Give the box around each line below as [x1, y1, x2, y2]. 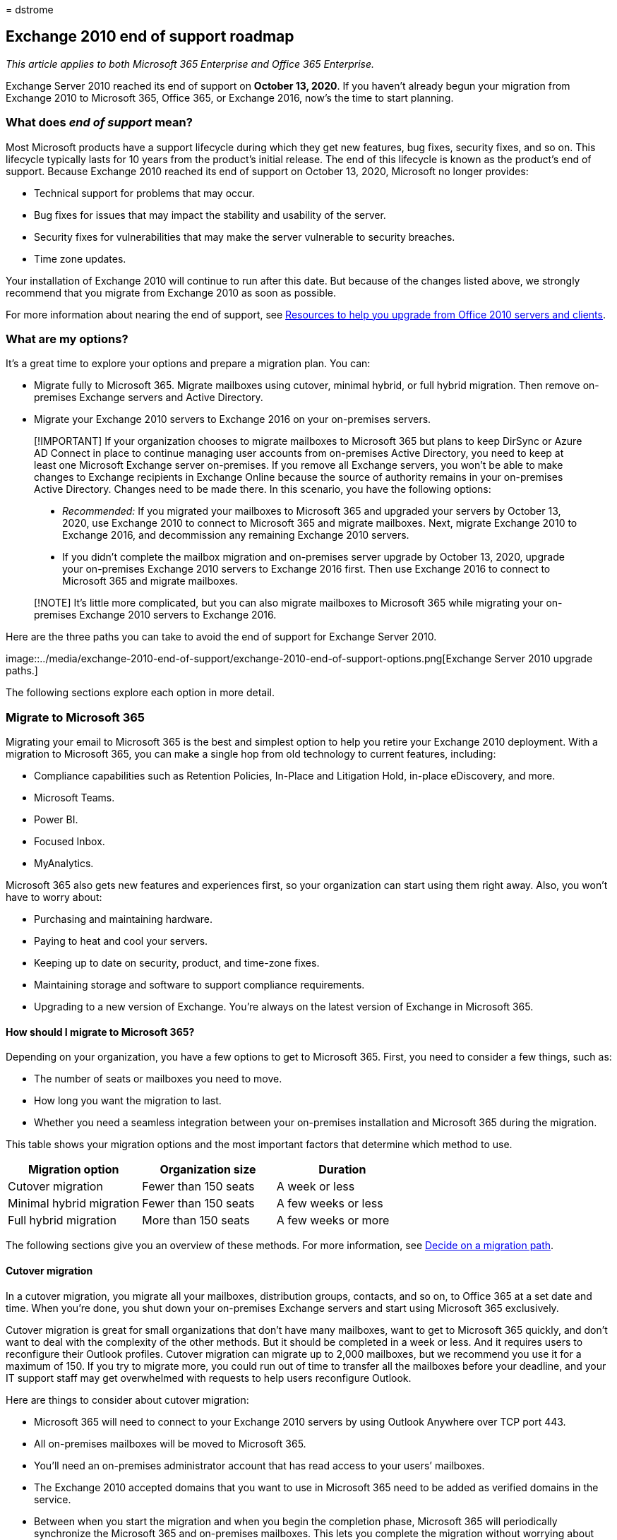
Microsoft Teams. [34, 792, 115, 804]
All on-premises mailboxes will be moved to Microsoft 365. [34, 1437, 306, 1450]
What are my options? [6, 331, 128, 346]
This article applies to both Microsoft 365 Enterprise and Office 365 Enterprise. [6, 57, 375, 70]
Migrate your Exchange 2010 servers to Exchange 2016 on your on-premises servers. [34, 413, 431, 426]
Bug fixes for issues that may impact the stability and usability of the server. [34, 208, 386, 221]
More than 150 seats [142, 1213, 250, 1228]
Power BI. [34, 813, 78, 826]
